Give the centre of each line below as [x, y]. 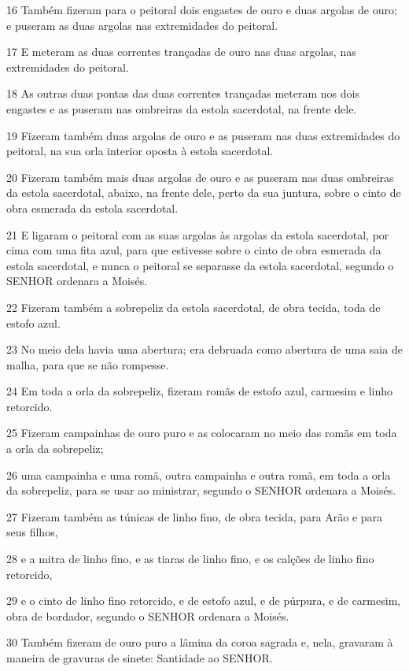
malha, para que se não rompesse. [88, 364]
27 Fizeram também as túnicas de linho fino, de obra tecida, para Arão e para [195, 516]
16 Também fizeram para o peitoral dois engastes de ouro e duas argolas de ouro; [202, 9]
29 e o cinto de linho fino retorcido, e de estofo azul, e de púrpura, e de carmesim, [204, 601]
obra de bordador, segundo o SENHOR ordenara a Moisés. [148, 615]
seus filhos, [32, 532]
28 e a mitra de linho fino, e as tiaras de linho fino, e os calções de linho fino [190, 559]
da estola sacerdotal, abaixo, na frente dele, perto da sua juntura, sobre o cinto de [204, 193]
